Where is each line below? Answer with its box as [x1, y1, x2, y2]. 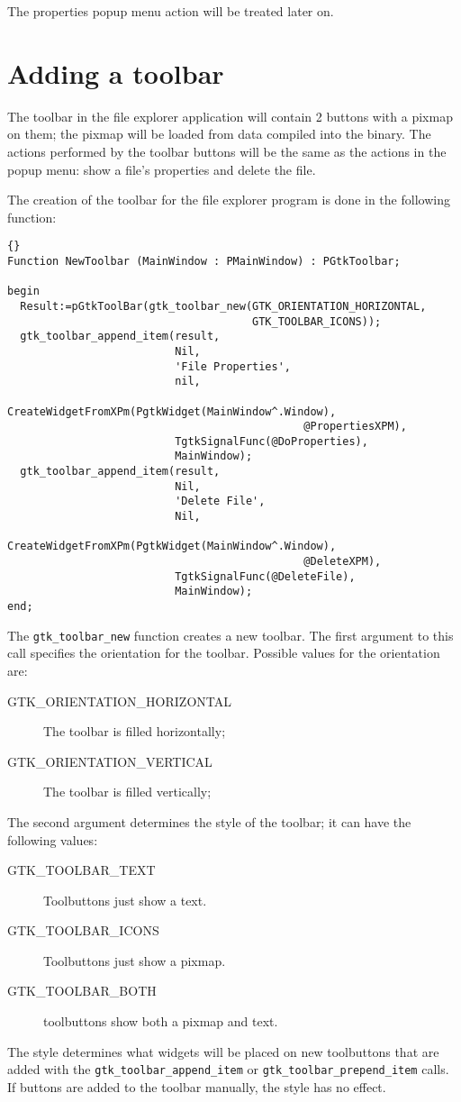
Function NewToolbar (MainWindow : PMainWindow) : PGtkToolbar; [7, 254, 401, 268]
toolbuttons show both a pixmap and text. [43, 1012, 278, 1031]
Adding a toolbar [7, 54, 224, 91]
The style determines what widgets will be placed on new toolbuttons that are [7, 1042, 439, 1061]
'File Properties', [175, 360, 291, 373]
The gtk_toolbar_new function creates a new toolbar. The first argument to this [7, 625, 454, 644]
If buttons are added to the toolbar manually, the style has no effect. [7, 1077, 386, 1096]
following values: [7, 830, 98, 849]
